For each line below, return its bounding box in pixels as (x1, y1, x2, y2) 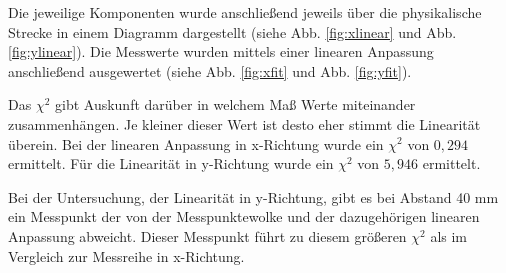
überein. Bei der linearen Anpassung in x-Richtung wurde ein (8, 133, 384, 154)
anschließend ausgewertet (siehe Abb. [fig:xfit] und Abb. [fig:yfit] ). (8, 60, 412, 81)
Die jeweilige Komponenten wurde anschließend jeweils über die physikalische (8, 2, 482, 22)
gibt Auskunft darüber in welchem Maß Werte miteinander (54, 94, 416, 115)
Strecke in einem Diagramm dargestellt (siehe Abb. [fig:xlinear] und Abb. (8, 21, 457, 42)
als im (430, 225, 468, 246)
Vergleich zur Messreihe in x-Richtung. (8, 245, 245, 266)
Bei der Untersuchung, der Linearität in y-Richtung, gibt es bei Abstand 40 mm (8, 186, 499, 207)
